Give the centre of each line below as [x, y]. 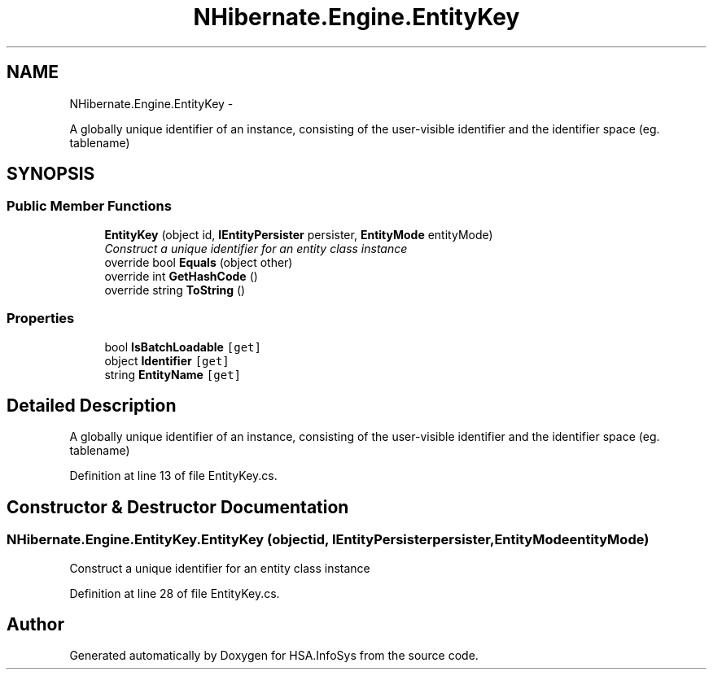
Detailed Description [92, 405]
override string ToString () [175, 290]
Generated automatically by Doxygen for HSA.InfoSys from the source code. [274, 656]
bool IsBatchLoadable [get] [183, 347]
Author [35, 625]
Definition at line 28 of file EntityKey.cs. [175, 593]
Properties [41, 318]
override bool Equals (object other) [199, 262]
